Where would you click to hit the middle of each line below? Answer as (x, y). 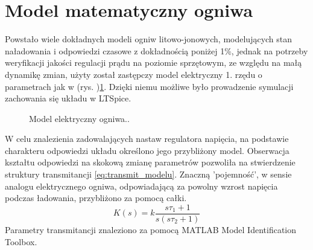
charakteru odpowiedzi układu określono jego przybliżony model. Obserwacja (147, 150)
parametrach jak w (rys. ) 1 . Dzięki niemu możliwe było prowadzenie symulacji (149, 86)
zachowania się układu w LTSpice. (68, 98)
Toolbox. (21, 241)
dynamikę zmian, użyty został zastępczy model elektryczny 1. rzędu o (134, 74)
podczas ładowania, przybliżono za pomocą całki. (96, 198)
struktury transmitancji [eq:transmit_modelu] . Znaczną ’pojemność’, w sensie (148, 174)
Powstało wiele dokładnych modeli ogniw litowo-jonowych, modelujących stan (149, 39)
